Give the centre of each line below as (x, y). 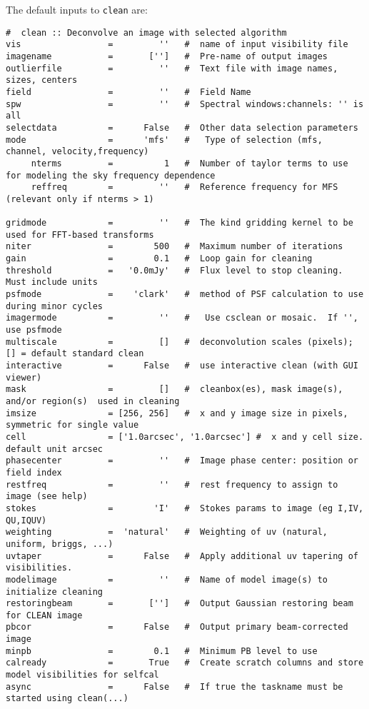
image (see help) (47, 497)
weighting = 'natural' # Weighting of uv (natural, (167, 532)
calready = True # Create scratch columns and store (185, 663)
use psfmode (34, 330)
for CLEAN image (44, 615)
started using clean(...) (67, 699)
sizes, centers (42, 80)
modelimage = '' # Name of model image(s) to (167, 579)
